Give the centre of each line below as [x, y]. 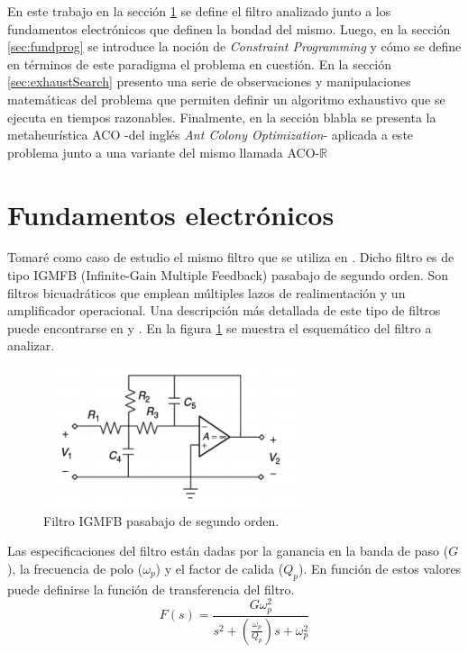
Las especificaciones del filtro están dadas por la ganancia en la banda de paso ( [228, 551]
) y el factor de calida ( [220, 568]
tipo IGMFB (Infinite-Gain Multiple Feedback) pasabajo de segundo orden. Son [228, 275]
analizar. [31, 345]
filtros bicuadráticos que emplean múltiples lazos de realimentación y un [206, 292]
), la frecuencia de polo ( [75, 568]
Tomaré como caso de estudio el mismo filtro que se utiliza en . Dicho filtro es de [231, 257]
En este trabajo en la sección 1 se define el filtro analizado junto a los [199, 11]
